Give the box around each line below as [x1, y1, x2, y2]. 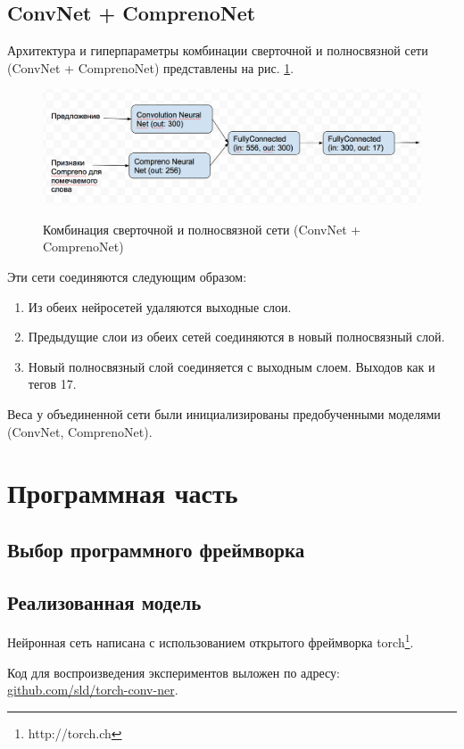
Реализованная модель [7, 588, 202, 615]
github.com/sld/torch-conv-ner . [7, 680, 178, 699]
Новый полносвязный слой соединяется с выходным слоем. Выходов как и [28, 357, 435, 375]
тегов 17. [28, 374, 77, 393]
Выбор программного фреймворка [7, 535, 305, 563]
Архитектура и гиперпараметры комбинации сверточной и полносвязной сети [7, 41, 428, 60]
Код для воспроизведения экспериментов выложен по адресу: [7, 663, 340, 681]
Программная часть [7, 474, 238, 511]
